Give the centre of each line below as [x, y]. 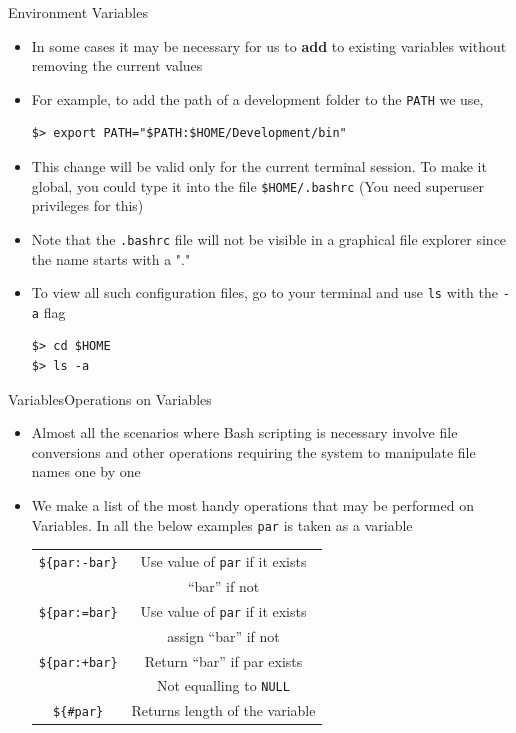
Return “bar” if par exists [223, 660]
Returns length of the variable [223, 710]
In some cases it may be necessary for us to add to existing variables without [269, 45]
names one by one [86, 471]
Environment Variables [78, 12]
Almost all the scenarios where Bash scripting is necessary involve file [244, 432]
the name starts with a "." [111, 258]
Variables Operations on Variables [110, 398]
